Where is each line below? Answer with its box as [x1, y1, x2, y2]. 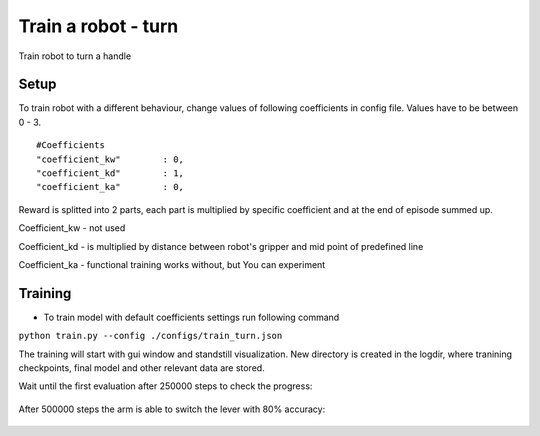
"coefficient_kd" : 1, [36, 168, 185, 179]
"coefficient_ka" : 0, [36, 181, 185, 193]
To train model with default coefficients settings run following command [43, 311, 340, 323]
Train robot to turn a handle [18, 50, 132, 62]
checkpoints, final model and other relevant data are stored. [18, 362, 265, 374]
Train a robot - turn [18, 15, 179, 37]
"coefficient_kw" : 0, [36, 153, 185, 165]
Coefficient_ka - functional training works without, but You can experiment [18, 258, 326, 270]
